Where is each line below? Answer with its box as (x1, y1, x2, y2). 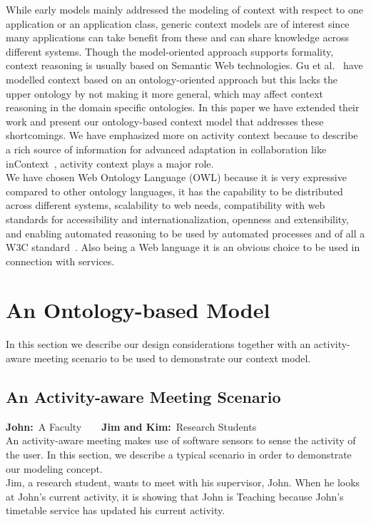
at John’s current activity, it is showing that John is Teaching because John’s (6, 488, 344, 503)
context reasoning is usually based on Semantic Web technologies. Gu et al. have (6, 58, 363, 73)
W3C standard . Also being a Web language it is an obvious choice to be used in (6, 240, 360, 255)
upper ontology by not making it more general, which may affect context (6, 86, 323, 101)
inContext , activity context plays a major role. (6, 155, 214, 170)
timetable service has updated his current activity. (6, 503, 225, 518)
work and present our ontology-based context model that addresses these (6, 113, 324, 128)
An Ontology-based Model (6, 295, 270, 324)
